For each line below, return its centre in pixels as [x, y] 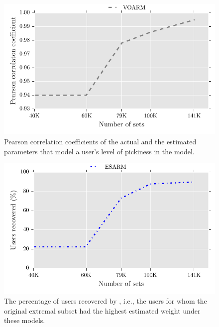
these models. [25, 320]
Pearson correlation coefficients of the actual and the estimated [100, 141]
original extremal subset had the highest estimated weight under [102, 310]
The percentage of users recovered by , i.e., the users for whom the [106, 301]
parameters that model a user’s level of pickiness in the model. [99, 151]
